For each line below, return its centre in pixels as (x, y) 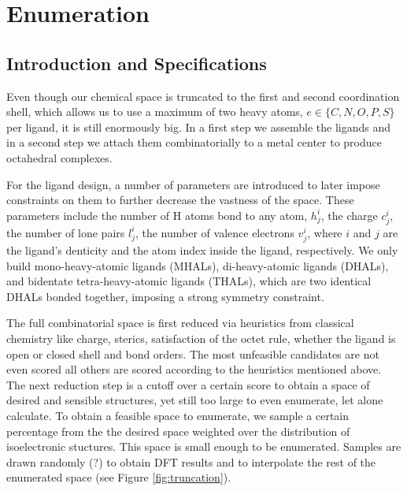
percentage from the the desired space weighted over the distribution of (178, 431)
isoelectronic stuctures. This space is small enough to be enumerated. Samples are (204, 446)
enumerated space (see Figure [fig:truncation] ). (119, 477)
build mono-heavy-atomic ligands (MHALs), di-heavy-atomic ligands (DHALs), (198, 265)
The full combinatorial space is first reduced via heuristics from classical (180, 323)
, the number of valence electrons (215, 232)
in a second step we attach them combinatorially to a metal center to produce (194, 142)
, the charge (349, 215)
